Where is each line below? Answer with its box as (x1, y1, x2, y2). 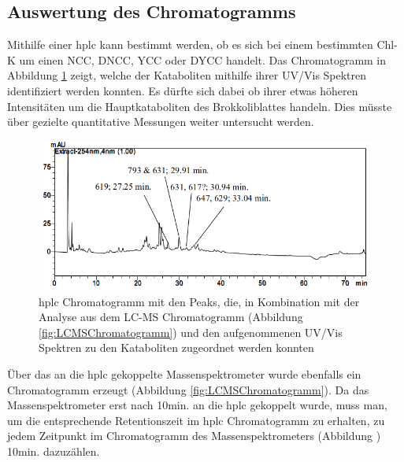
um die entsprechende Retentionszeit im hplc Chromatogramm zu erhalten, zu (7, 412, 385, 428)
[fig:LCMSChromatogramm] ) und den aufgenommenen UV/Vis (39, 323, 343, 340)
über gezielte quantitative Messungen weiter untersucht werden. (7, 113, 314, 130)
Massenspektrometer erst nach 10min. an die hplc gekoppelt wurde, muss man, (7, 397, 387, 413)
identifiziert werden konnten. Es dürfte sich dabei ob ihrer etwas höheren (7, 82, 358, 98)
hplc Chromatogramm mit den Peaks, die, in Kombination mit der (39, 293, 360, 309)
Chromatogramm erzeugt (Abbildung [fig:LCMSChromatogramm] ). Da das (7, 381, 369, 397)
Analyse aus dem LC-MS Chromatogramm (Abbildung (39, 309, 303, 325)
